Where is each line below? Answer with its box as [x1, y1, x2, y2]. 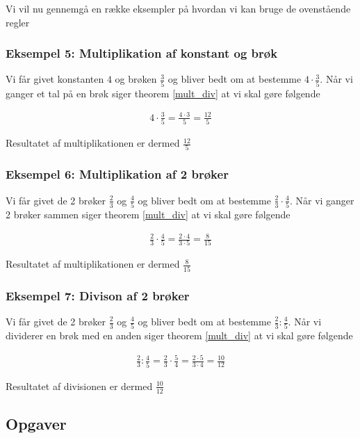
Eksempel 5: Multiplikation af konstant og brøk [6, 44, 278, 62]
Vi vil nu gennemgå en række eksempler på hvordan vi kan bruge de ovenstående [6, 1, 351, 15]
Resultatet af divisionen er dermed [6, 378, 153, 393]
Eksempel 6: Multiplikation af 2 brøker [6, 165, 229, 183]
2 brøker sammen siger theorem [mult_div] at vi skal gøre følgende [6, 207, 291, 222]
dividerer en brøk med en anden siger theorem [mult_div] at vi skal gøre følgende [6, 328, 353, 343]
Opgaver [6, 412, 67, 434]
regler [6, 15, 30, 29]
